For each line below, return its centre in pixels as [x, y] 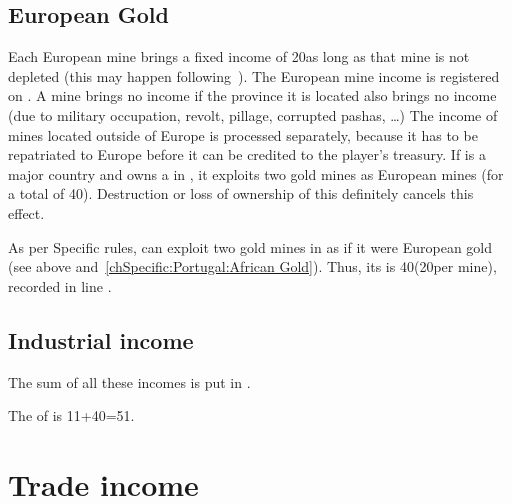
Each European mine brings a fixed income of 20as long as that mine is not [239, 56]
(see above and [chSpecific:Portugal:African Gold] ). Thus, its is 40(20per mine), [252, 266]
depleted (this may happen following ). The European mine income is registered [254, 75]
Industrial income [101, 339]
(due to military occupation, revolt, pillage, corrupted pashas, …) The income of [253, 114]
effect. [26, 212]
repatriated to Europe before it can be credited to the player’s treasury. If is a [247, 154]
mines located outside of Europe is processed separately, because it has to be [243, 134]
